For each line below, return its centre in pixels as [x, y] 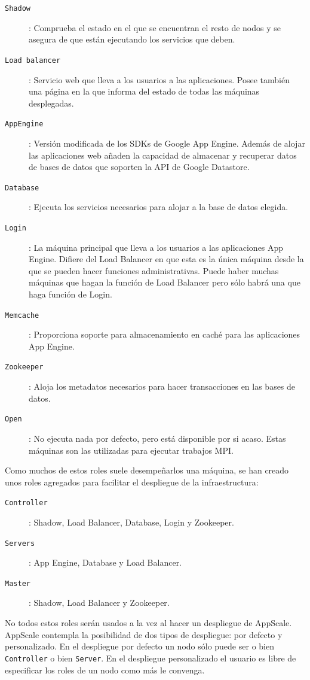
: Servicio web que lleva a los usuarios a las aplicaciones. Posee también [159, 79]
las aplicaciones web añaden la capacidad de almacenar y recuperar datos [163, 155]
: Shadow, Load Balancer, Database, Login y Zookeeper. [131, 522]
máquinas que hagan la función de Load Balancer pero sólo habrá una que [165, 282]
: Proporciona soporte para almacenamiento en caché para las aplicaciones [165, 334]
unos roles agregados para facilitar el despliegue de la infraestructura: [132, 482]
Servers [20, 543]
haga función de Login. [70, 294]
